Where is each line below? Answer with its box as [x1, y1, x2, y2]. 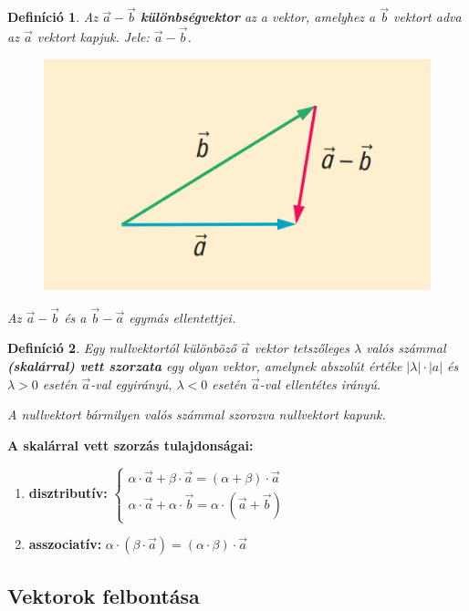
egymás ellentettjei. [129, 307, 236, 326]
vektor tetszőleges [254, 338, 349, 357]
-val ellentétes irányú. [259, 374, 380, 393]
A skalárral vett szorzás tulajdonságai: [7, 435, 254, 454]
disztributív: [28, 483, 108, 502]
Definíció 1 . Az [7, 7, 99, 26]
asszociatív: [28, 534, 102, 554]
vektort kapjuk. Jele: [36, 27, 150, 47]
